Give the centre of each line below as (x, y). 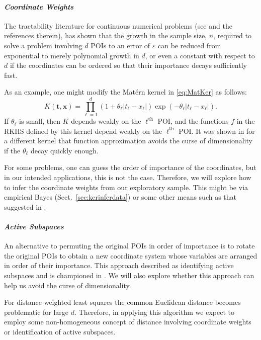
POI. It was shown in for (217, 131)
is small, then (40, 121)
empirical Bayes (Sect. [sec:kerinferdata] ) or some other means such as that (120, 197)
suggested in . (25, 206)
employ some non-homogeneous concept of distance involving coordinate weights (128, 322)
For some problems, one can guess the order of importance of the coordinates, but (130, 167)
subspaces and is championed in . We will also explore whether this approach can (129, 275)
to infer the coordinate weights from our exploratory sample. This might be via (126, 187)
